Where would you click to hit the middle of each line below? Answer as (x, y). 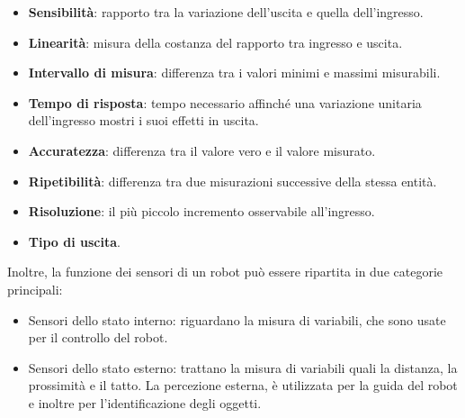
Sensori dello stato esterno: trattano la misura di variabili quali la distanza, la (243, 367)
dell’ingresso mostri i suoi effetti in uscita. (143, 120)
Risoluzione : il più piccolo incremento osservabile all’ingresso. (201, 211)
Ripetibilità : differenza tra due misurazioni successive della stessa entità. (232, 181)
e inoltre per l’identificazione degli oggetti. (145, 402)
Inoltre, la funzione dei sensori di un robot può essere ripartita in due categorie (225, 272)
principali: (35, 289)
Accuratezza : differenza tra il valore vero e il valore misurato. (202, 150)
